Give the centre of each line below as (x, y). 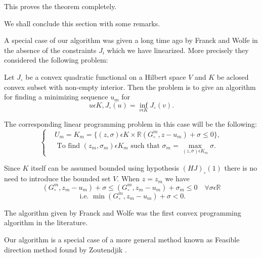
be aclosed (233, 76)
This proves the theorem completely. (60, 6)
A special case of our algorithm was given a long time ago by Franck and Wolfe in (131, 40)
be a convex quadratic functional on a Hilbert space (106, 76)
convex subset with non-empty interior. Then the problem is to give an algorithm (130, 87)
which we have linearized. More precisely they (178, 50)
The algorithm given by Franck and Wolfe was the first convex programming (123, 212)
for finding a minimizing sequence (56, 97)
